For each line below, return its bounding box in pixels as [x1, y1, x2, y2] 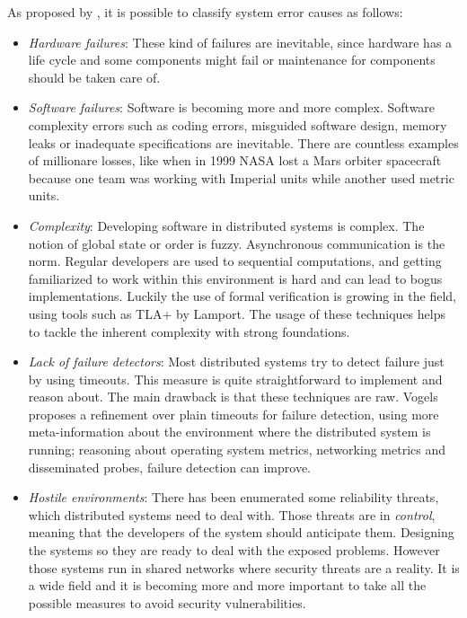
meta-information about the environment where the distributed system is [28, 422, 431, 441]
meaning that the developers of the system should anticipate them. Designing [28, 523, 454, 542]
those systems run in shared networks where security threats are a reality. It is [28, 558, 460, 577]
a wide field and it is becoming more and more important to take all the [28, 576, 427, 595]
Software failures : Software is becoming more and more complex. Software [28, 98, 436, 117]
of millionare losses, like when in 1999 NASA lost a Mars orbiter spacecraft [28, 151, 442, 170]
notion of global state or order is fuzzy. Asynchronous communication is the [28, 234, 445, 252]
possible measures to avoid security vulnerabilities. [28, 593, 306, 612]
